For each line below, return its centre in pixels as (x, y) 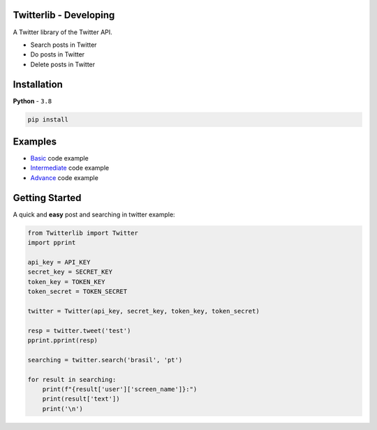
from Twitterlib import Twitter (83, 233)
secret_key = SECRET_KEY (70, 272)
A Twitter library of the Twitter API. (63, 32)
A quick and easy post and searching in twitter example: (94, 214)
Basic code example (59, 158)
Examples (35, 141)
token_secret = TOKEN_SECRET (77, 292)
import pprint (52, 243)
